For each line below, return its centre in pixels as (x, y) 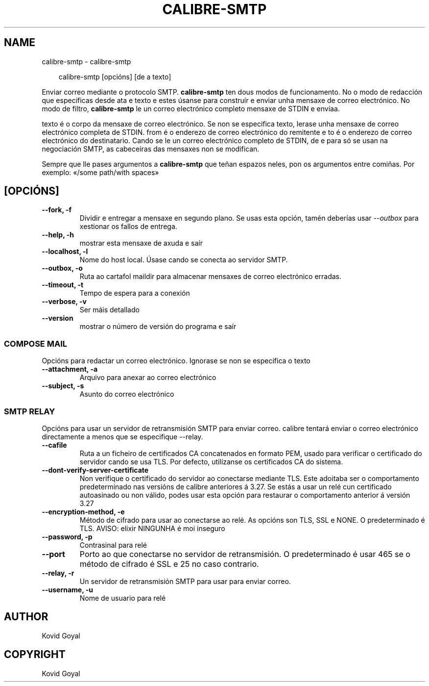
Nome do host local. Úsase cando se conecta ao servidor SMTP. (184, 260)
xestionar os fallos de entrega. (128, 227)
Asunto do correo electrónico (127, 394)
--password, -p (67, 536)
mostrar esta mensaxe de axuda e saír (141, 243)
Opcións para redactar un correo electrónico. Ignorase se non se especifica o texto (176, 361)
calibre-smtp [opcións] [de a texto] (115, 76)
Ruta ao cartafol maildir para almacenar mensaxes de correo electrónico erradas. (211, 277)
